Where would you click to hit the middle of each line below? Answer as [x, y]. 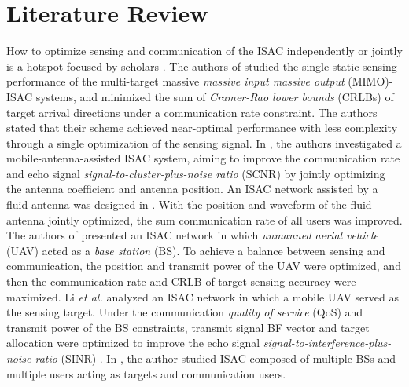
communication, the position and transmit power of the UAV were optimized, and [204, 266]
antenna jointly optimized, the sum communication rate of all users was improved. [204, 219]
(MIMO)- [370, 81]
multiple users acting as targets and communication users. [146, 373]
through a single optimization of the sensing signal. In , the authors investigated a [204, 142]
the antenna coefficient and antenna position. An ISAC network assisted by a [192, 189]
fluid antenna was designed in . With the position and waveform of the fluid [189, 204]
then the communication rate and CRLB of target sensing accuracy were [181, 281]
